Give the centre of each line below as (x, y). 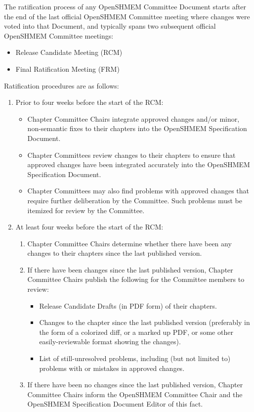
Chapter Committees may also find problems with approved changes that (138, 191)
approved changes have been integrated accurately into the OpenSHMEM (139, 164)
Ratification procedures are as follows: (62, 85)
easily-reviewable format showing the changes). (110, 342)
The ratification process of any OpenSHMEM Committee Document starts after (125, 6)
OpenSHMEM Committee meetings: (59, 35)
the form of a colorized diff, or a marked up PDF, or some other (136, 332)
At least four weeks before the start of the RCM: (89, 227)
